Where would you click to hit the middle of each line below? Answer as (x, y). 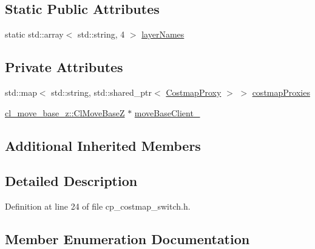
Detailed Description (71, 181)
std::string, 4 (101, 34)
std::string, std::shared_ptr (102, 92)
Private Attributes (64, 67)
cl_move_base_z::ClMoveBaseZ (65, 112)
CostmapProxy (194, 92)
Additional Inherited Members (103, 145)
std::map (21, 92)
